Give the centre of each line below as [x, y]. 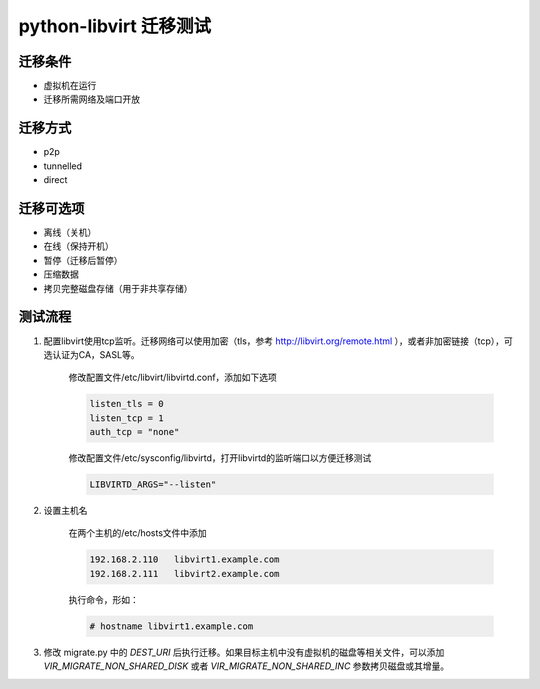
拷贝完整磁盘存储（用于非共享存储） [118, 288]
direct [55, 180]
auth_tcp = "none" [134, 432]
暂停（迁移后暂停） [83, 260]
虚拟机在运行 [70, 86]
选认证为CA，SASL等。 [91, 354]
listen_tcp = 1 [126, 418]
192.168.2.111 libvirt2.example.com [184, 573]
